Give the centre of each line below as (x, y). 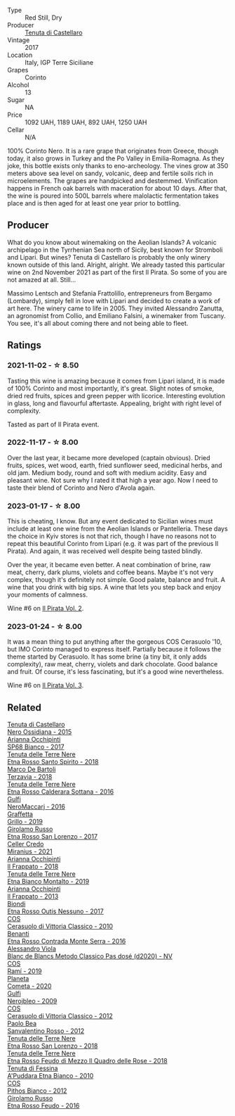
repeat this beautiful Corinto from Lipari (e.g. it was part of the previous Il (113, 544)
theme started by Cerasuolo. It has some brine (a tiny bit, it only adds (107, 657)
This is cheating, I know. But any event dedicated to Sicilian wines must (110, 521)
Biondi (16, 904)
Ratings (25, 345)
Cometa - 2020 (29, 986)
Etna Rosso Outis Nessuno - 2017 (55, 911)
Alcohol (18, 85)
